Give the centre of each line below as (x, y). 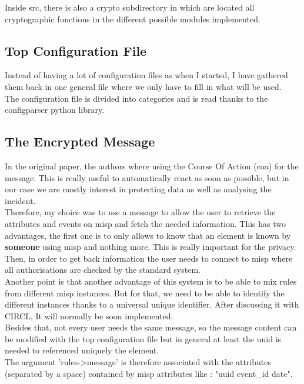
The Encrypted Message (80, 141)
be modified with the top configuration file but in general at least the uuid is (143, 338)
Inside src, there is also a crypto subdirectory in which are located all (130, 7)
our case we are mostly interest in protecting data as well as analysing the (138, 189)
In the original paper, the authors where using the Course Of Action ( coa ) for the (152, 166)
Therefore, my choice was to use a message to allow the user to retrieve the (140, 212)
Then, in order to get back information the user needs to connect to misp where (149, 258)
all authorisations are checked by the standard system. (103, 270)
